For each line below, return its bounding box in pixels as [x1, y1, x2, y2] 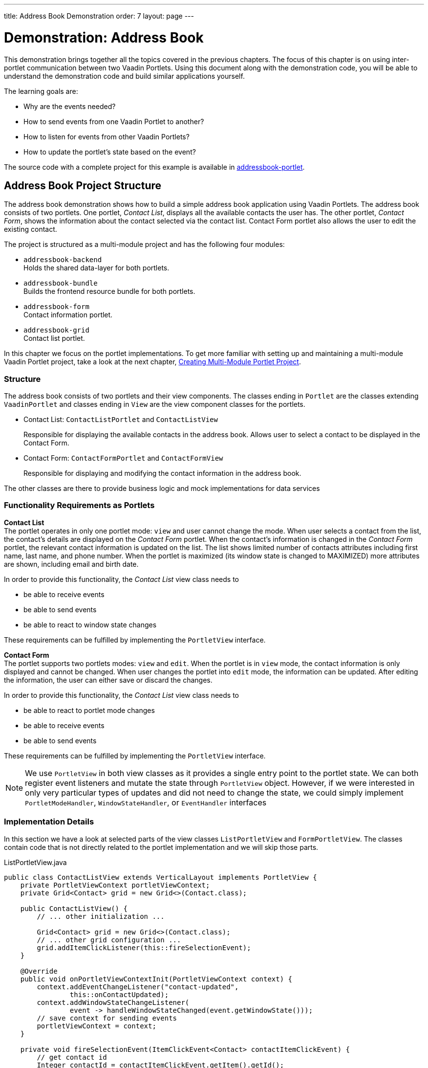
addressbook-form [23, 303, 89, 311]
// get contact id [37, 1053, 107, 1061]
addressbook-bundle [23, 279, 98, 288]
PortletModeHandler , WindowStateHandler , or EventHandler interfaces [25, 797, 267, 807]
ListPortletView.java [4, 858, 67, 867]
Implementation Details [4, 817, 94, 827]
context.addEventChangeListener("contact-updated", [37, 982, 239, 991]
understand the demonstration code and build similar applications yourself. [4, 71, 245, 80]
